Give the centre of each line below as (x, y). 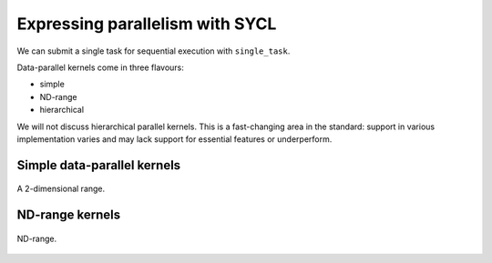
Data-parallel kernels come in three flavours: (100, 67)
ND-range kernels (69, 215)
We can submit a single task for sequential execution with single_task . (154, 51)
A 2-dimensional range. (61, 189)
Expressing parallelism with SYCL (147, 24)
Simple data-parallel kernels (99, 165)
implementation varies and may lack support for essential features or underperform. (174, 139)
